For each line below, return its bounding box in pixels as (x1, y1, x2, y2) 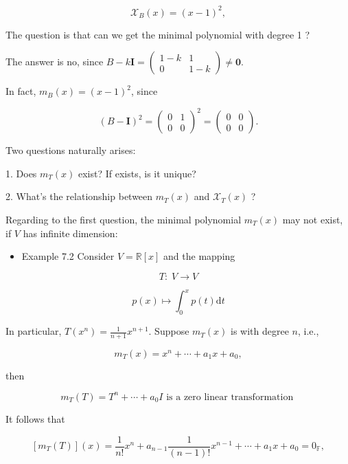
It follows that (5, 411, 65, 426)
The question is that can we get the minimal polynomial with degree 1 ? (5, 27, 310, 41)
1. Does (5, 166, 37, 180)
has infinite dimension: (23, 225, 118, 240)
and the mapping (163, 249, 235, 263)
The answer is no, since (5, 54, 104, 69)
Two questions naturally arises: (5, 143, 136, 157)
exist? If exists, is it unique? (78, 166, 196, 180)
